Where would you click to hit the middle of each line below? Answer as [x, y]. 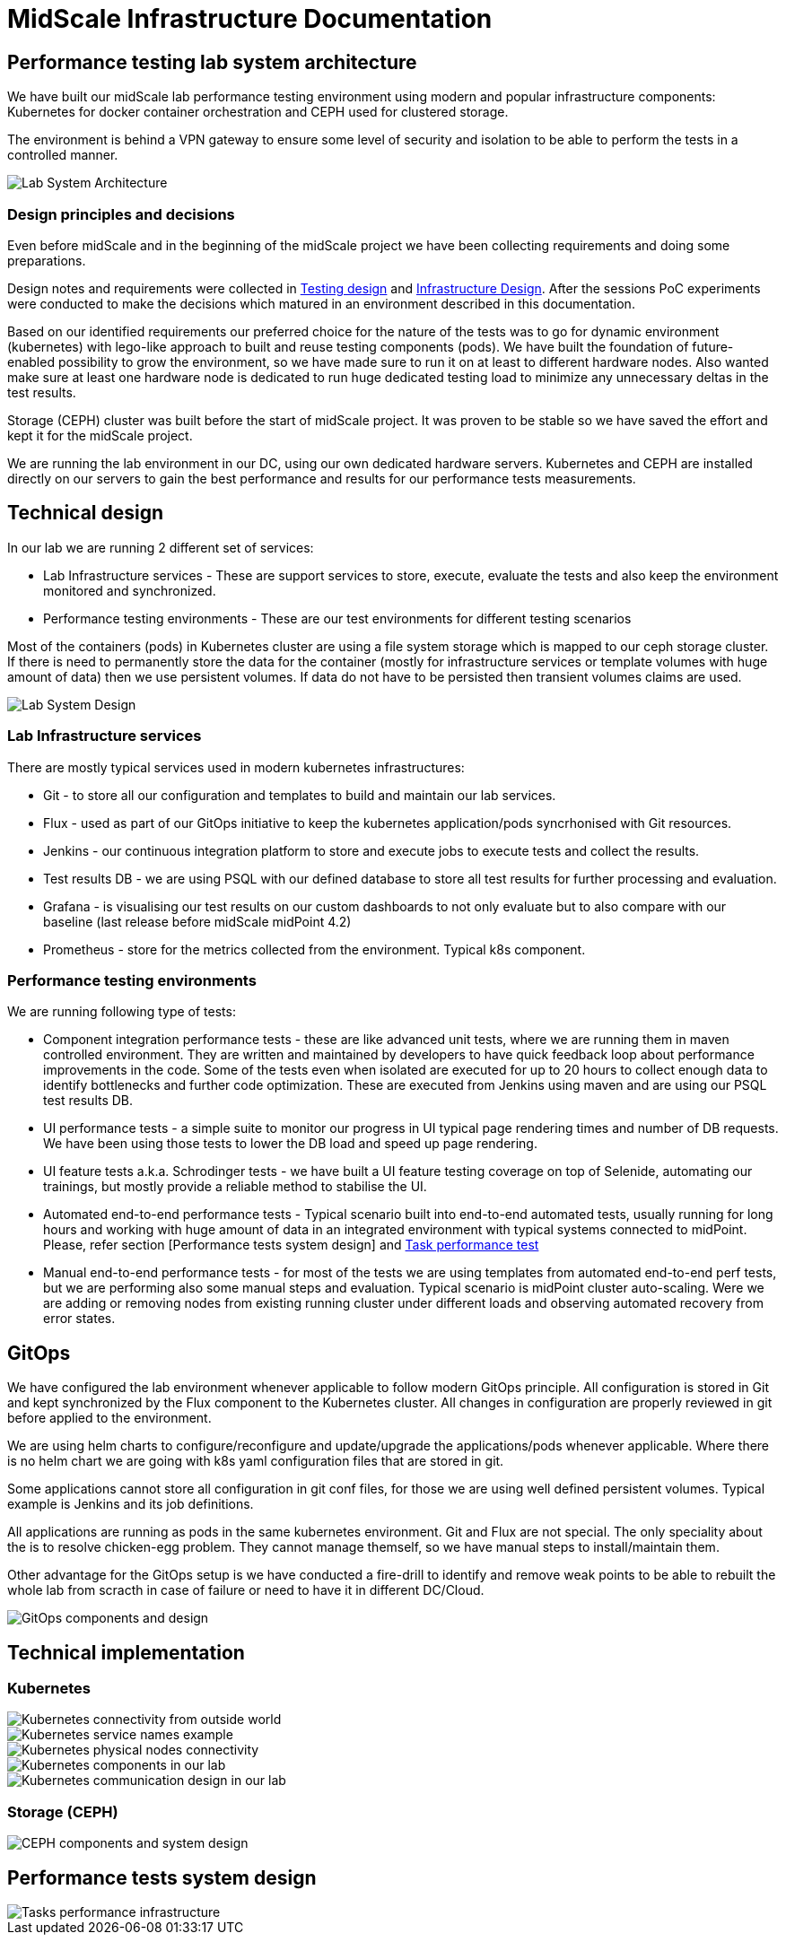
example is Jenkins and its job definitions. [131, 1504]
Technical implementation [126, 1652]
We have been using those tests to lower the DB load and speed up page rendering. [290, 1144]
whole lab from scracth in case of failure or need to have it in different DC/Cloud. [246, 1590]
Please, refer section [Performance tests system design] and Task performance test [291, 1245]
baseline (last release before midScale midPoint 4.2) [197, 921]
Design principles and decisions [121, 214]
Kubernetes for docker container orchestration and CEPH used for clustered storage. [258, 112]
